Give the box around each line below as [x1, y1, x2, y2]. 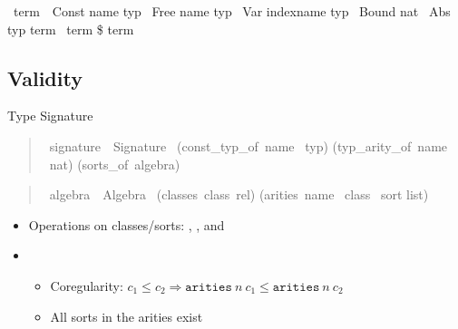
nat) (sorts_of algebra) [49, 154, 180, 173]
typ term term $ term [7, 19, 134, 38]
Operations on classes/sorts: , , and [28, 215, 225, 234]
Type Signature [7, 106, 93, 125]
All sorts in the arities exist [50, 306, 203, 325]
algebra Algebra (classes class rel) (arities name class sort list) [49, 185, 429, 204]
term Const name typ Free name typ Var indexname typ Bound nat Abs [13, 2, 451, 20]
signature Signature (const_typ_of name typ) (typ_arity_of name [49, 136, 448, 155]
